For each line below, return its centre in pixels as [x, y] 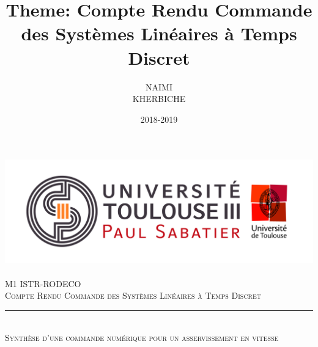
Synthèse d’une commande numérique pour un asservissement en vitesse [142, 337]
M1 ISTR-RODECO [43, 283]
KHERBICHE [159, 99]
